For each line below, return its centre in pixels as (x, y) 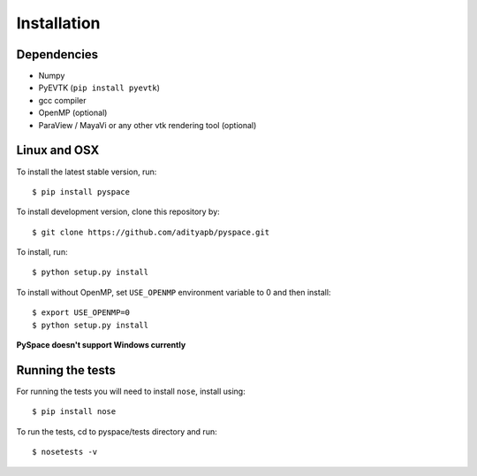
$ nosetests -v (65, 452)
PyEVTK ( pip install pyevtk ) (99, 88)
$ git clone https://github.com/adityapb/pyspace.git (151, 232)
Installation (58, 23)
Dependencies (57, 54)
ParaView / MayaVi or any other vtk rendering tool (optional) (148, 125)
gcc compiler (62, 100)
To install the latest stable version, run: (87, 172)
